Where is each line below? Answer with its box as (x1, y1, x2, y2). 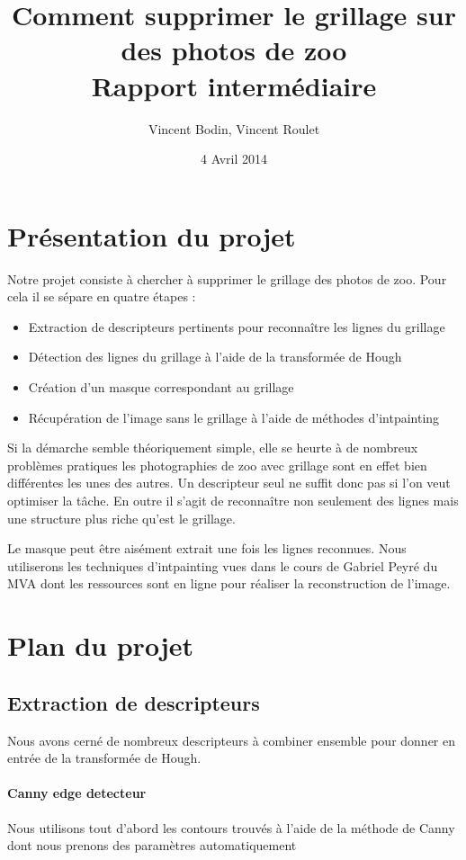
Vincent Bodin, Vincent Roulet (148, 119, 320, 138)
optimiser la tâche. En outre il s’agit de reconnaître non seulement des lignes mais (7, 490, 459, 509)
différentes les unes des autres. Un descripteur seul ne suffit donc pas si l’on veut (7, 473, 451, 492)
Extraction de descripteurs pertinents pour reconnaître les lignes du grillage (28, 317, 445, 336)
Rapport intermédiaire (91, 67, 377, 103)
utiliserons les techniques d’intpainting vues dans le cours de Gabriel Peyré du (7, 556, 438, 575)
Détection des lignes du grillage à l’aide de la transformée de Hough (28, 347, 402, 366)
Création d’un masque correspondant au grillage (28, 378, 294, 396)
